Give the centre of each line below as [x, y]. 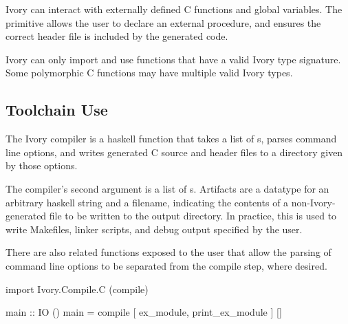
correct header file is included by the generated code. [117, 36]
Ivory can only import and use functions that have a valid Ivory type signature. [173, 59]
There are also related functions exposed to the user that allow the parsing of [168, 252]
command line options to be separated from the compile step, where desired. [166, 265]
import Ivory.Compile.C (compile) [77, 289]
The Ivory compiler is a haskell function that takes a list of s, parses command [171, 139]
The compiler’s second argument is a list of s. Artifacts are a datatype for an [167, 188]
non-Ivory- [313, 202]
